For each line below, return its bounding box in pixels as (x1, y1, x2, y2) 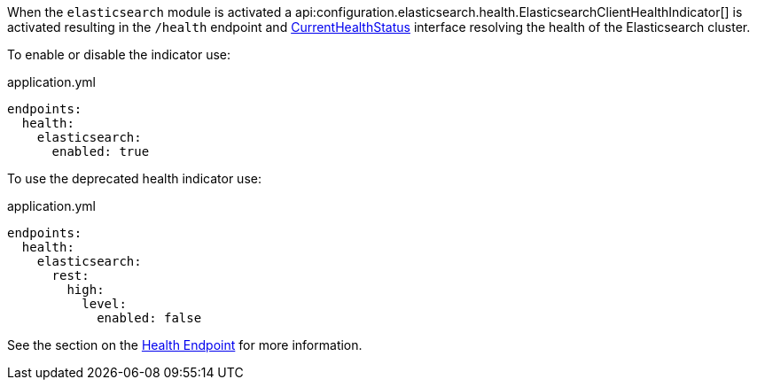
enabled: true (51, 144, 150, 159)
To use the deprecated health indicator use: (7, 171, 261, 186)
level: (82, 297, 127, 311)
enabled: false (97, 311, 202, 325)
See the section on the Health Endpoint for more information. (7, 337, 363, 352)
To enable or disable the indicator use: (7, 47, 230, 62)
